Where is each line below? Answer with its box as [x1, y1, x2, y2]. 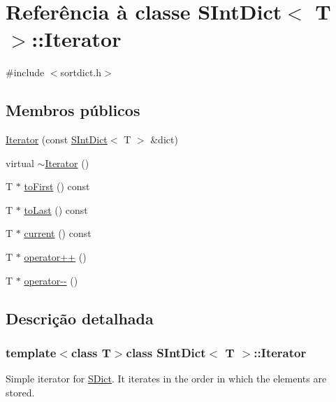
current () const [24, 226, 92, 241]
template [6, 343, 57, 361]
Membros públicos [6, 99, 140, 121]
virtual [6, 155, 34, 170]
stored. [6, 385, 35, 399]
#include [6, 65, 45, 80]
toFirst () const [24, 179, 90, 194]
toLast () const [24, 202, 88, 217]
